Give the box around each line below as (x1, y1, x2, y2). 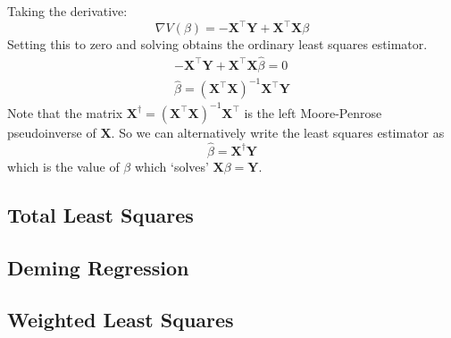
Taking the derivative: (7, 2, 128, 20)
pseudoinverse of (7, 123, 96, 141)
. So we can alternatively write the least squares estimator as (111, 123, 445, 141)
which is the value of (7, 156, 120, 175)
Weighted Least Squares (7, 306, 234, 334)
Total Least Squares (7, 200, 194, 228)
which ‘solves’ (134, 156, 209, 175)
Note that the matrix (7, 103, 123, 122)
